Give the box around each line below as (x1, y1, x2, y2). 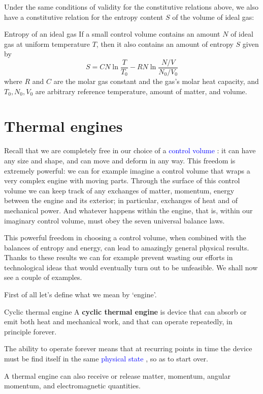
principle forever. (4, 326, 57, 336)
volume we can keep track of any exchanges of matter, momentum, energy (4, 185, 235, 195)
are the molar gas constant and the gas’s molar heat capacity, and (53, 76, 259, 87)
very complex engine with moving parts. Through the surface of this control (4, 175, 240, 186)
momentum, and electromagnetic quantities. (4, 380, 141, 391)
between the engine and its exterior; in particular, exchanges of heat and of (4, 195, 238, 206)
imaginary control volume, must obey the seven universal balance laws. (4, 215, 225, 226)
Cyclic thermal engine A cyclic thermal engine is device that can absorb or (4, 306, 247, 317)
